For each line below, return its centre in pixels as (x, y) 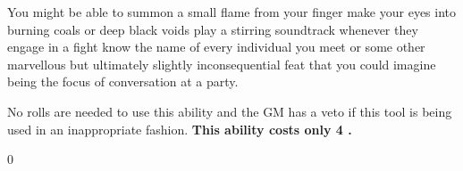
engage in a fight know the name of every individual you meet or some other (216, 47)
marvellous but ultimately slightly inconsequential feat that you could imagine (222, 64)
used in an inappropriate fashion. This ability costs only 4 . (180, 129)
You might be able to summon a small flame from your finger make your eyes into (232, 12)
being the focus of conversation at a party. (123, 81)
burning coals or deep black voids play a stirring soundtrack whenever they (213, 29)
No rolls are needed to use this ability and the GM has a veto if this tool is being (230, 111)
